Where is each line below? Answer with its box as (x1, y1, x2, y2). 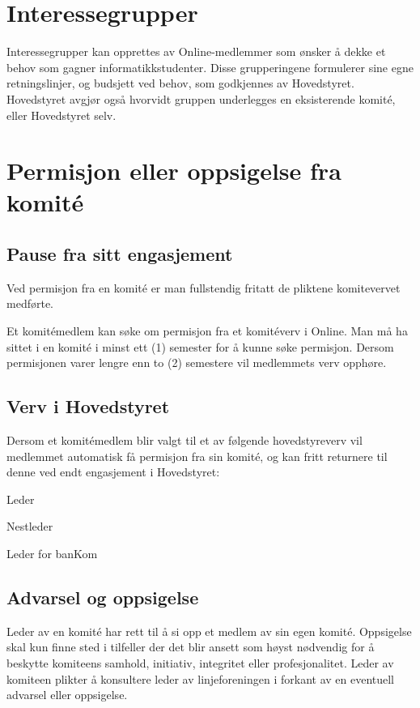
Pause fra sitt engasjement (6, 241, 233, 267)
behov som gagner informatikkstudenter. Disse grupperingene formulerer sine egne (6, 58, 414, 75)
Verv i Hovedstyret (6, 394, 170, 419)
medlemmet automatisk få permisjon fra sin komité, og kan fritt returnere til (6, 447, 388, 464)
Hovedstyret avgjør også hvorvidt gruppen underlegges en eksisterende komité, (6, 90, 396, 107)
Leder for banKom (6, 545, 98, 561)
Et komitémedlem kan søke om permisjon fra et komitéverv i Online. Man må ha (6, 322, 408, 339)
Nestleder (6, 518, 53, 535)
